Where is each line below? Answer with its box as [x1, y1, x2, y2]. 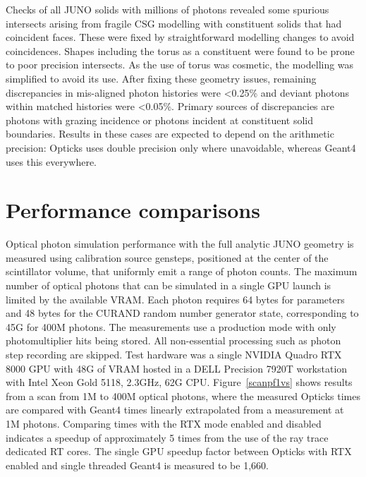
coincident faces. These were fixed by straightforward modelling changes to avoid [6, 30, 355, 44]
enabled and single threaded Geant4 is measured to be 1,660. [6, 457, 269, 472]
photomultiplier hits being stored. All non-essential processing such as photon [6, 333, 341, 348]
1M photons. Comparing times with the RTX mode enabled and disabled [6, 416, 322, 430]
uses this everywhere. [6, 154, 97, 169]
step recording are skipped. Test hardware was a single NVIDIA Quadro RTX [6, 347, 342, 361]
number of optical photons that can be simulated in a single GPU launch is [6, 278, 331, 293]
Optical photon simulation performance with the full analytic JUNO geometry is [6, 236, 354, 251]
